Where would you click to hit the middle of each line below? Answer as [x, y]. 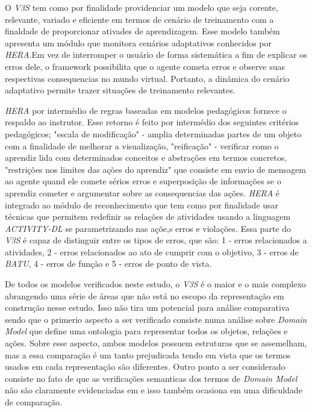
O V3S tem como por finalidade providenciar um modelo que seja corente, [142, 7]
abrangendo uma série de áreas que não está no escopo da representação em [145, 295]
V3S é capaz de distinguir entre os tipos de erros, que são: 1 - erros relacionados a [156, 240]
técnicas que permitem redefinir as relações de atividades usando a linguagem [148, 217]
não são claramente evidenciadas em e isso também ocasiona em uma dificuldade [154, 390]
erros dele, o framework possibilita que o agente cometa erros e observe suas [145, 66]
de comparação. [33, 402]
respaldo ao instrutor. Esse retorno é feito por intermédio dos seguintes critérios [152, 122]
